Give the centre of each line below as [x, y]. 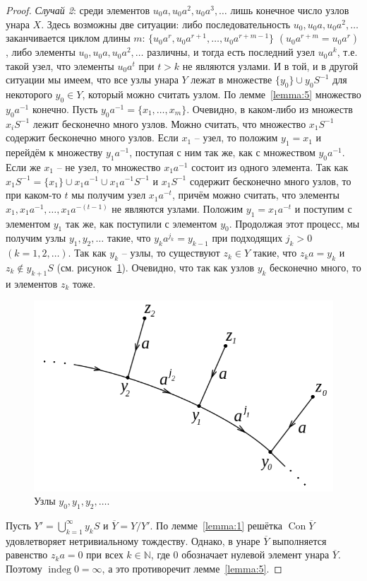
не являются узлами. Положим [178, 208]
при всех [105, 554]
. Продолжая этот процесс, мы [294, 223]
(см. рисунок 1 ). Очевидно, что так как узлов [156, 267]
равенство [27, 554]
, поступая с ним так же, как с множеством [222, 152]
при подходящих [247, 238]
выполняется [300, 540]
